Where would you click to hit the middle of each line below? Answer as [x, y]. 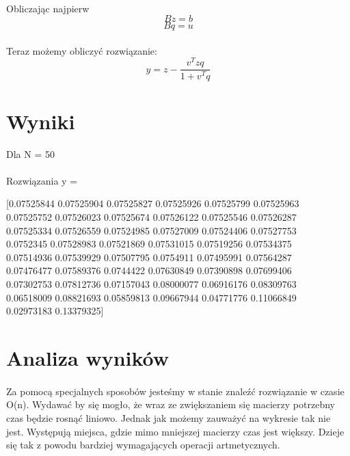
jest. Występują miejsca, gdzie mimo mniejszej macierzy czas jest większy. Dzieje [175, 431]
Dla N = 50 [30, 153]
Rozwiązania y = [42, 180]
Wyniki [41, 121]
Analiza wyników [88, 357]
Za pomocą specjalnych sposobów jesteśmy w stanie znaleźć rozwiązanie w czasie [175, 391]
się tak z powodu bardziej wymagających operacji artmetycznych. [143, 445]
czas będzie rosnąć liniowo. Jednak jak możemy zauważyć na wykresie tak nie [169, 417]
